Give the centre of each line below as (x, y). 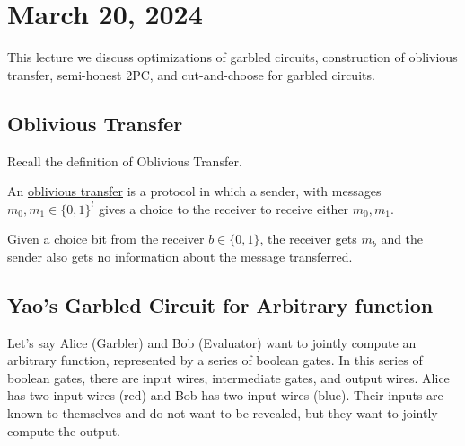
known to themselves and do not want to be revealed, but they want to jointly (223, 413)
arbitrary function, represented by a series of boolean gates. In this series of (215, 360)
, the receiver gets (308, 239)
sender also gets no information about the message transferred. (180, 256)
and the (402, 239)
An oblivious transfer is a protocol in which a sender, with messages (194, 191)
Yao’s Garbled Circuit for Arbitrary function (220, 304)
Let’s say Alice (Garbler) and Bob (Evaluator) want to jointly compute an (212, 342)
